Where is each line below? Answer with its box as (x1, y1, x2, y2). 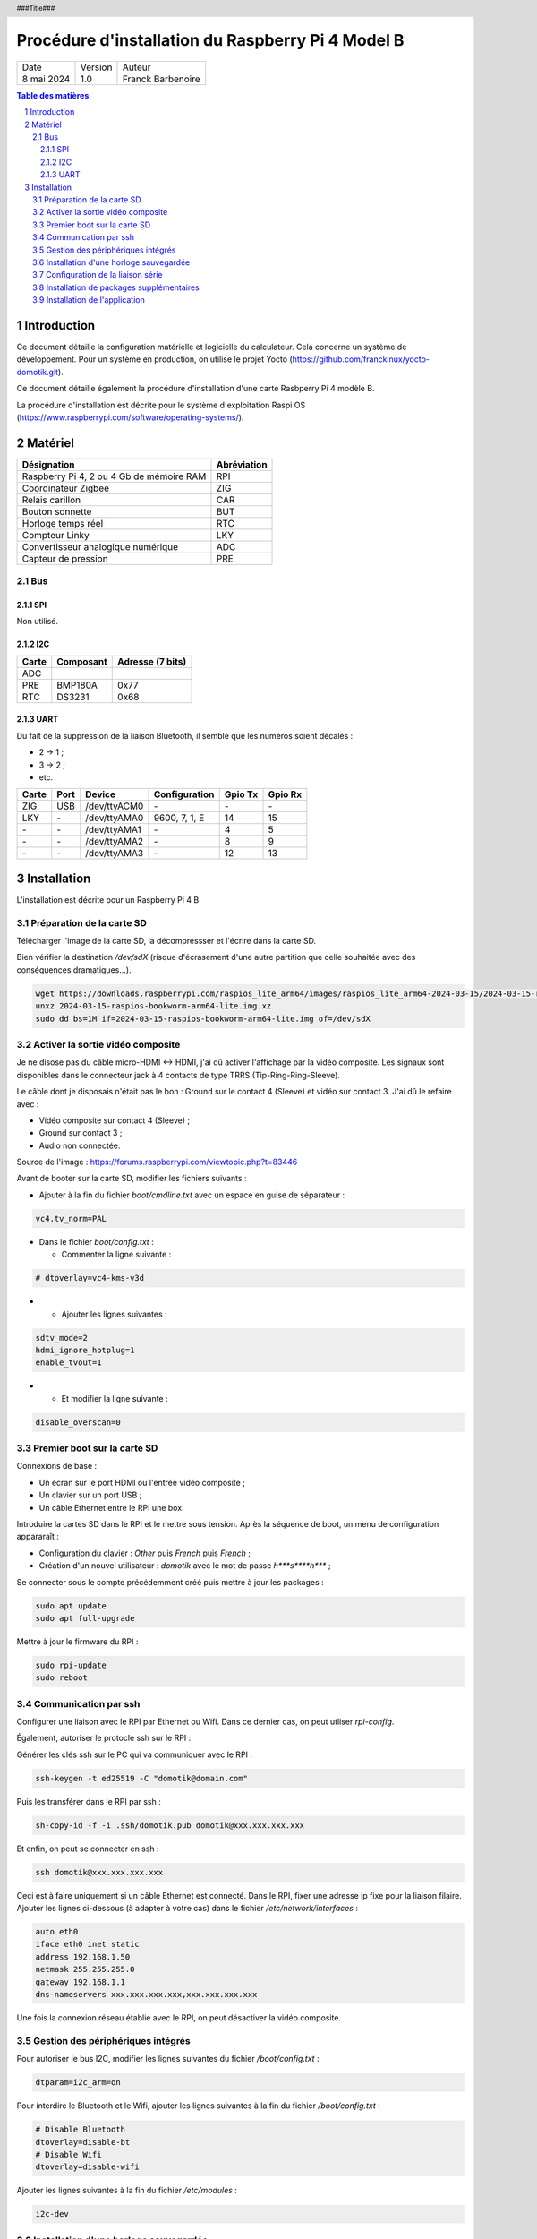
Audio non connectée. (38, 1140, 121, 1151)
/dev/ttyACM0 (85, 800, 144, 812)
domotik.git (16, 366, 58, 377)
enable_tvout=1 (35, 1358, 102, 1368)
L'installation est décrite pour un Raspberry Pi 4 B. (16, 894, 201, 905)
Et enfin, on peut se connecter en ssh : (16, 1843, 160, 1854)
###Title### (16, 4, 55, 13)
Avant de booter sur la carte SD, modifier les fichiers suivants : (16, 1173, 247, 1184)
